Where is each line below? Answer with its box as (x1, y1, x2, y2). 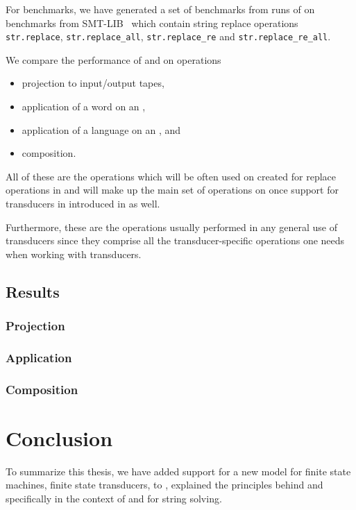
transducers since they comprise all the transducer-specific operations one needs (6, 233, 345, 248)
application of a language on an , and (22, 122, 181, 137)
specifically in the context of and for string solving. (6, 491, 222, 505)
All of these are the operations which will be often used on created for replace (6, 169, 337, 183)
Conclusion (6, 423, 113, 452)
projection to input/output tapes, (22, 76, 164, 90)
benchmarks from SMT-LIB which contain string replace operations (6, 15, 298, 30)
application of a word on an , (22, 99, 146, 114)
